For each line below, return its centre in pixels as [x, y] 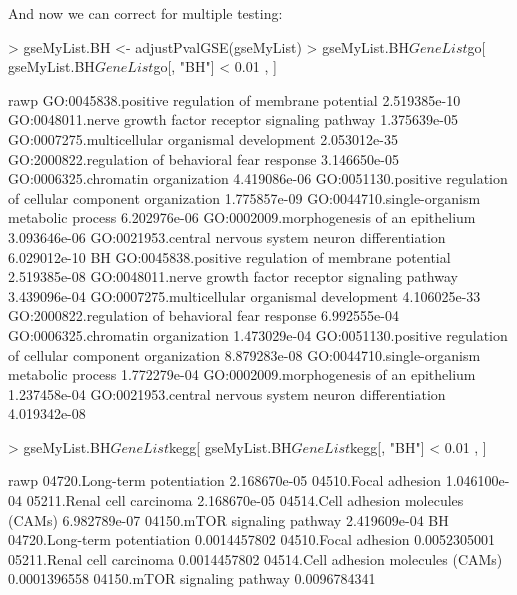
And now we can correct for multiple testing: [145, 13]
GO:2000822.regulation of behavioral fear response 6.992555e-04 [203, 315]
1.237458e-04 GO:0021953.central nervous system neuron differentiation [227, 393]
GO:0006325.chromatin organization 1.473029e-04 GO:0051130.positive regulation [258, 334]
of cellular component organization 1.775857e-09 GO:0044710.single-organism [244, 197]
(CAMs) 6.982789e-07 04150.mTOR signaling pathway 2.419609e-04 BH [228, 519]
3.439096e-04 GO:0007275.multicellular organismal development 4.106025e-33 [244, 295]
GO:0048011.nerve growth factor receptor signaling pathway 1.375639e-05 [233, 119]
